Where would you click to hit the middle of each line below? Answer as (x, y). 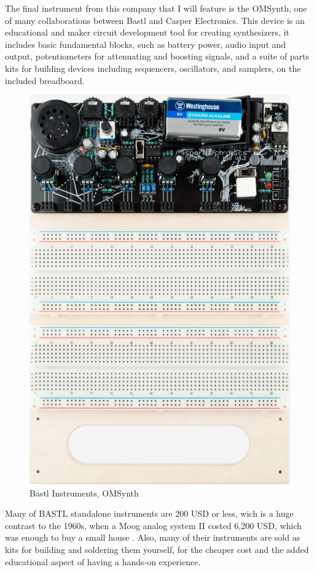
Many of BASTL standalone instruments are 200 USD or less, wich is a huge (149, 513)
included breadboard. (45, 80)
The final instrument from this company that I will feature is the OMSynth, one (156, 8)
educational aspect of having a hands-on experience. (103, 561)
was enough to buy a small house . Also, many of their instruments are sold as (153, 537)
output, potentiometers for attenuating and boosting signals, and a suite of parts (157, 56)
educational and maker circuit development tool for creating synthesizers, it (147, 32)
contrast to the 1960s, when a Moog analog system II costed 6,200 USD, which (153, 525)
